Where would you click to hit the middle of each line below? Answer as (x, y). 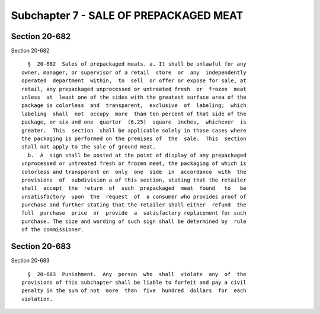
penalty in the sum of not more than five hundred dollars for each (134, 291)
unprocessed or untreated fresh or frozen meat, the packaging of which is (134, 164)
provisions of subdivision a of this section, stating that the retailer (134, 180)
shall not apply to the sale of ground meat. (89, 147)
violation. (37, 299)
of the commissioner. (53, 230)
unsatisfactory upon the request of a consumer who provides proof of (134, 196)
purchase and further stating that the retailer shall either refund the (134, 205)
